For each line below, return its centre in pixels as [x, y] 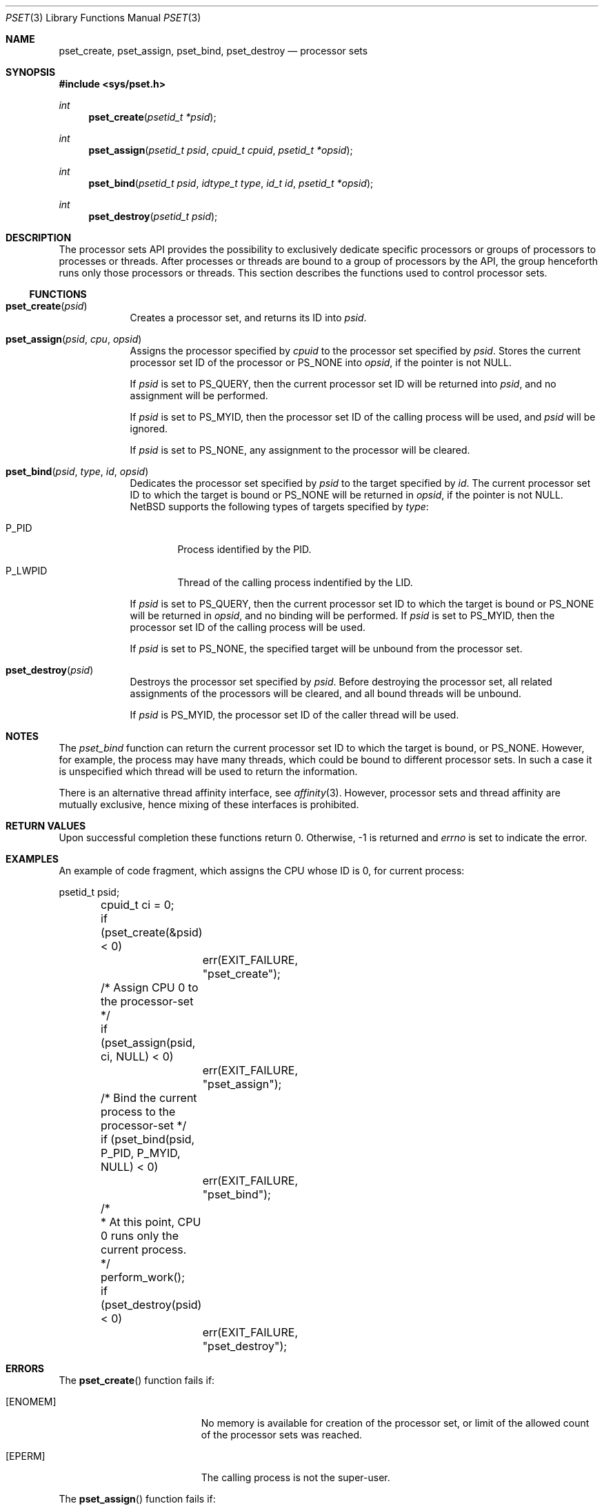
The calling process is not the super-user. [295, 1477]
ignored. [149, 429]
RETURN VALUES [46, 826]
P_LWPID [27, 571]
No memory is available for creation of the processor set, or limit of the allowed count [395, 1423]
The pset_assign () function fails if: [137, 1499]
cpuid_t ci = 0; [138, 905]
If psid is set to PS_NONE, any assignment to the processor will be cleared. [300, 450]
